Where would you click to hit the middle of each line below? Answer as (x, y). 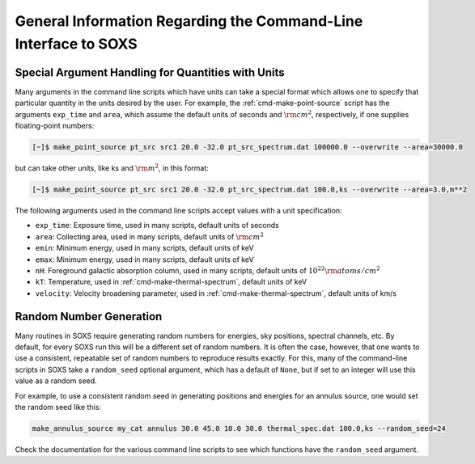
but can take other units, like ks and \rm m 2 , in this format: (112, 168)
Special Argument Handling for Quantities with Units (150, 72)
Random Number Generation (89, 316)
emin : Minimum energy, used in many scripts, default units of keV (144, 248)
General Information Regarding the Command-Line (189, 21)
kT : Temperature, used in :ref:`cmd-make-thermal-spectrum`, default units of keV (171, 282)
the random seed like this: (58, 407)
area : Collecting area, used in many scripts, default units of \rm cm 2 (150, 236)
